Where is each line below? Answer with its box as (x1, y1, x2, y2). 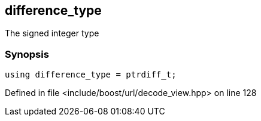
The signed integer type (5, 28, 99, 39)
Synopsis (5, 48, 49, 60)
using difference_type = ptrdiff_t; (5, 70, 177, 80)
